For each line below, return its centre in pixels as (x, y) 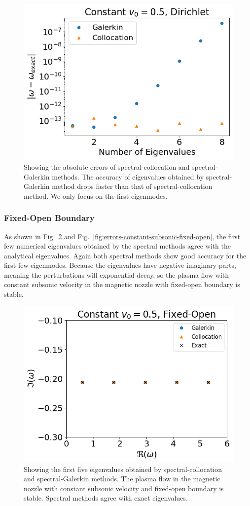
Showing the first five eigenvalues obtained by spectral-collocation (123, 469)
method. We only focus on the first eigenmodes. (96, 196)
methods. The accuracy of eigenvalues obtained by (128, 176)
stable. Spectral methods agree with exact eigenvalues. (106, 498)
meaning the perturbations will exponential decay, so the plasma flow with (117, 274)
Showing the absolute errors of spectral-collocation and (107, 166)
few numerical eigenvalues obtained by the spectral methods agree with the (117, 246)
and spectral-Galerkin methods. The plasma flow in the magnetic (122, 479)
